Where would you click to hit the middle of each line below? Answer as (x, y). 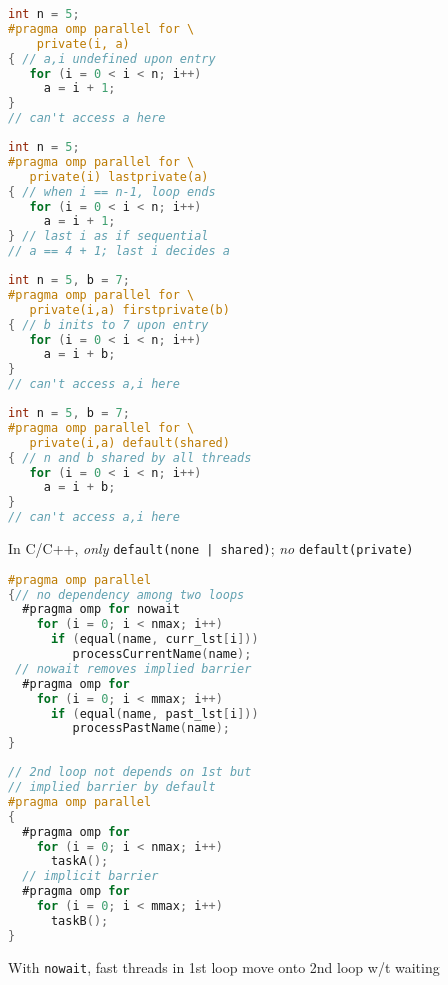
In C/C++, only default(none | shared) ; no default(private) (211, 548)
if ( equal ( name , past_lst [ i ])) (154, 713)
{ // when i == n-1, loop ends (112, 191)
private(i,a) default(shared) (129, 442)
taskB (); (79, 920)
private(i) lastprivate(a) (119, 176)
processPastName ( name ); (151, 728)
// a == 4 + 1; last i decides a (119, 251)
